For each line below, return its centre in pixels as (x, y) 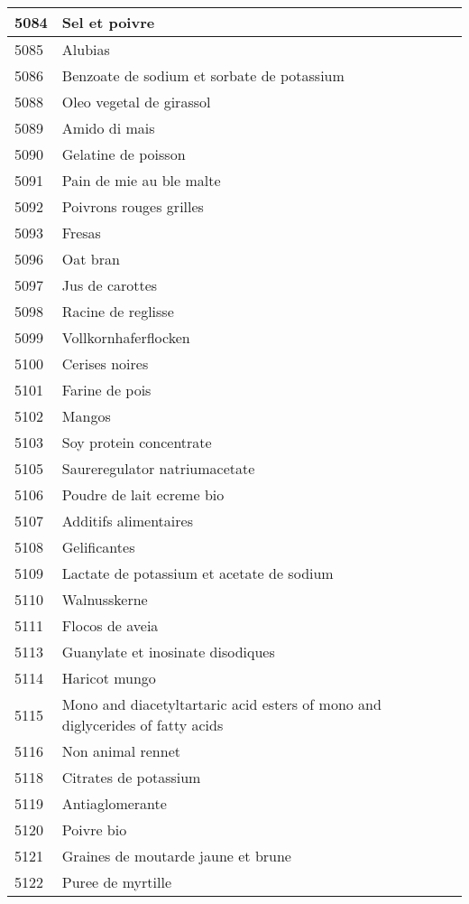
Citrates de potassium (131, 777)
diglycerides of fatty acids (143, 725)
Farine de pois (106, 390)
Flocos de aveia (110, 625)
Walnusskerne (105, 599)
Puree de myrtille (117, 882)
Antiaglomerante (114, 803)
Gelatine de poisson (124, 154)
